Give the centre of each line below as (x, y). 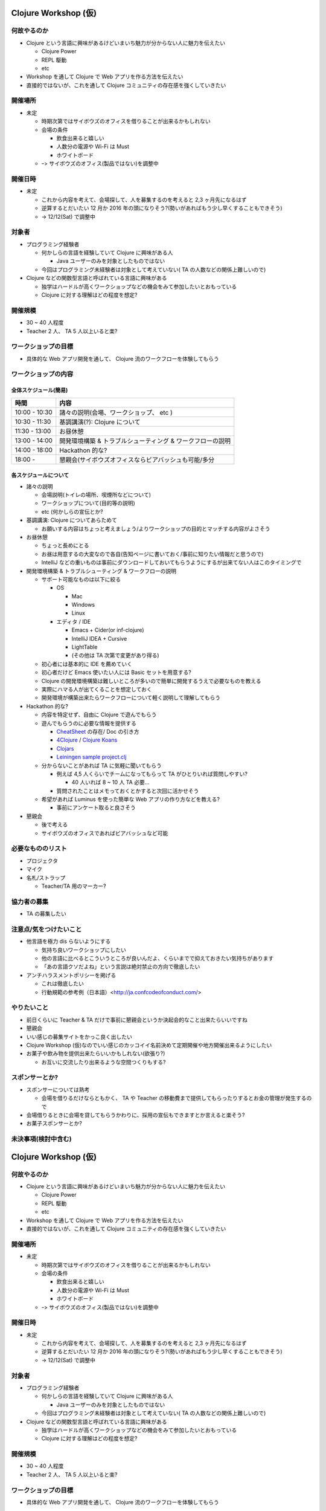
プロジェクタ (42, 861)
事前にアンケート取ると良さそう (96, 807)
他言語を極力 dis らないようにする (69, 941)
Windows (83, 605)
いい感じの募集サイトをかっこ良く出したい (79, 1037)
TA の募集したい (46, 914)
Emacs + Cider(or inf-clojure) (108, 630)
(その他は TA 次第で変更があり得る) (115, 655)
